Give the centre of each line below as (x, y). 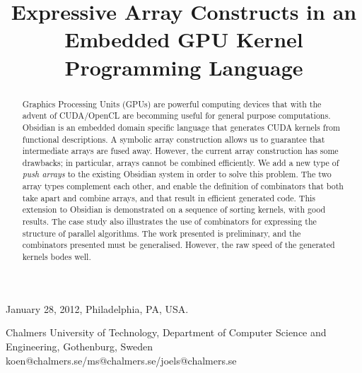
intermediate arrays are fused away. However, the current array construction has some (180, 151)
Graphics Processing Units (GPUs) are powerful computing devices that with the (172, 103)
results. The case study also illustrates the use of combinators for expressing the (169, 221)
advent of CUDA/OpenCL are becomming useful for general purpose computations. (176, 116)
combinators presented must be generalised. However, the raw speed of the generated (179, 245)
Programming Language (184, 67)
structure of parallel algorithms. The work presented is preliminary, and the (162, 233)
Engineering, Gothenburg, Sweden (80, 346)
